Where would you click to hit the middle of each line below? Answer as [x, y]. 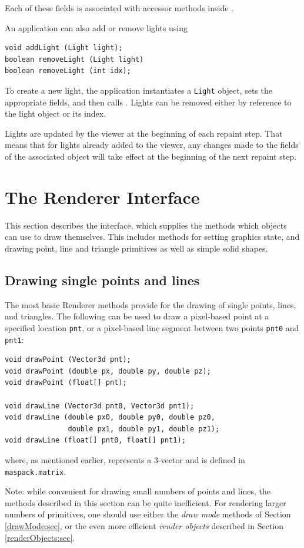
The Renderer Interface [102, 197]
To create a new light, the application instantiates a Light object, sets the [138, 90]
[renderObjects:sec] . [40, 537]
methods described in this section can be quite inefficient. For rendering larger [146, 502]
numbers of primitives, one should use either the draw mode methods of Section [148, 514]
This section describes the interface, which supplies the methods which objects [146, 225]
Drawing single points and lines [102, 280]
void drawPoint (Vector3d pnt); [68, 360]
